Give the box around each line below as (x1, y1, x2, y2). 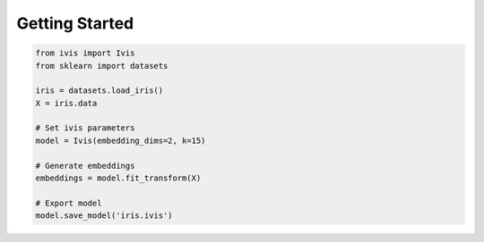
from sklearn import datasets (35, 61, 169, 71)
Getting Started (16, 13, 134, 33)
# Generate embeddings (35, 161, 135, 171)
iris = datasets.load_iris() (35, 86, 164, 96)
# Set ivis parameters (35, 123, 135, 133)
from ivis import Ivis (35, 48, 135, 58)
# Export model (35, 197, 102, 208)
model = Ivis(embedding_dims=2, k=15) (35, 135, 206, 146)
